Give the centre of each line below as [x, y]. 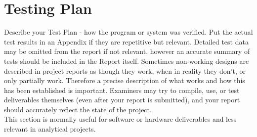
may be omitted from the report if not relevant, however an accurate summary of [127, 51]
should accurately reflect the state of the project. [78, 109]
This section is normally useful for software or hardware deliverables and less [120, 119]
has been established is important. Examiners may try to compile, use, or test [122, 90]
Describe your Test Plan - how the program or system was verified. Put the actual [128, 32]
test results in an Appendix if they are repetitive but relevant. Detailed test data [126, 41]
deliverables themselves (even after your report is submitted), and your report [122, 100]
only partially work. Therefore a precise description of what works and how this [125, 80]
